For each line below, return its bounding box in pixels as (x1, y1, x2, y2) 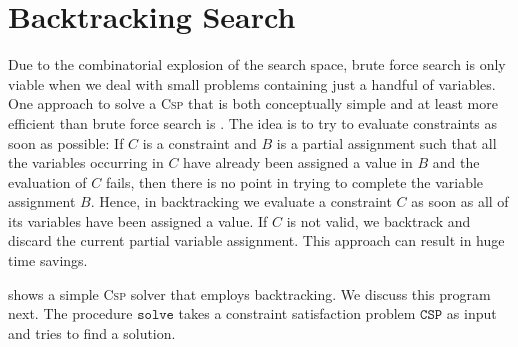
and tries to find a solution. (8, 322, 176, 343)
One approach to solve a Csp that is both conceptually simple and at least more (8, 93, 498, 114)
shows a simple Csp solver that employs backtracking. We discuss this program (8, 283, 491, 304)
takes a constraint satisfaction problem (178, 303, 416, 324)
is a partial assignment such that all (276, 132, 497, 153)
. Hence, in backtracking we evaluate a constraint (90, 191, 392, 212)
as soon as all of (411, 191, 509, 212)
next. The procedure (8, 303, 133, 324)
